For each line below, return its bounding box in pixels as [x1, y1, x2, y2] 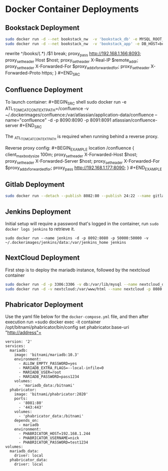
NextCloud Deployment [5, 254, 80, 262]
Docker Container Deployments [5, 4, 139, 15]
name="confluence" [5, 117, 47, 123]
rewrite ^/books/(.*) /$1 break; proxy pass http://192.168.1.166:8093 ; [5, 50, 141, 58]
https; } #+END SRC [41, 70, 80, 77]
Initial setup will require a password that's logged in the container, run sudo [5, 220, 159, 226]
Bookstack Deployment [5, 24, 80, 32]
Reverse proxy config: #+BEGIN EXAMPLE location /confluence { [5, 145, 134, 152]
